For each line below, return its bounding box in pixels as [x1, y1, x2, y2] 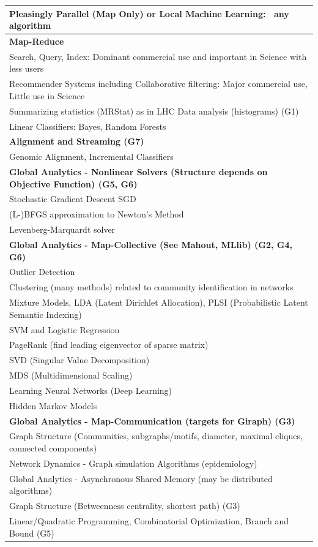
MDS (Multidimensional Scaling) [9, 369, 133, 382]
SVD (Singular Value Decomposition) [9, 353, 150, 366]
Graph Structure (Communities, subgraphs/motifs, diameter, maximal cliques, [9, 429, 303, 442]
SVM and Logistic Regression [9, 323, 120, 336]
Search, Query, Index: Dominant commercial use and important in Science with [9, 50, 307, 62]
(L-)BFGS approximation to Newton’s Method [9, 208, 184, 221]
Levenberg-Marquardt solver [9, 223, 116, 236]
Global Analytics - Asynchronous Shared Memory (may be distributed [9, 472, 273, 485]
